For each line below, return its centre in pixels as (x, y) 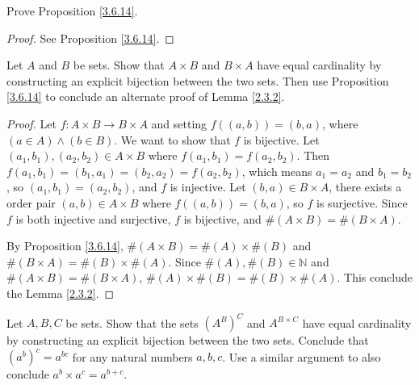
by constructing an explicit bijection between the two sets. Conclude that (188, 340)
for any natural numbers (132, 356)
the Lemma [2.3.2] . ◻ (61, 293)
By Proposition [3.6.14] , (65, 246)
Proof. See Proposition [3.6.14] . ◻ (90, 38)
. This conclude (375, 277)
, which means (277, 171)
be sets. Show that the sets (132, 322)
